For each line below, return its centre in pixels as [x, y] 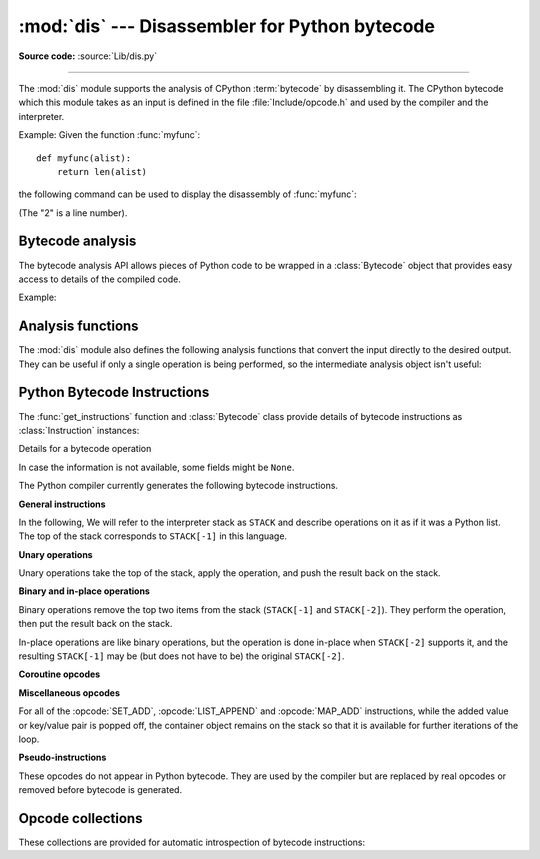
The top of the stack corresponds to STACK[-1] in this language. [153, 536]
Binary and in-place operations [84, 591]
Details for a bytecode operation [85, 449]
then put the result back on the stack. [95, 624]
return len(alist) [102, 171]
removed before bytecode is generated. [100, 790]
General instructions [62, 504]
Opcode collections [80, 818]
